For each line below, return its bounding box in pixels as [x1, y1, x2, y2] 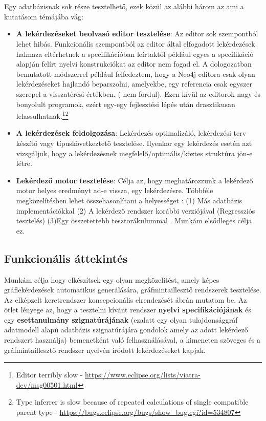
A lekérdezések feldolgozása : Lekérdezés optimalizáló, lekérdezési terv [16, 128, 247, 138]
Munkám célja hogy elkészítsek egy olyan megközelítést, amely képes [4, 274, 219, 285]
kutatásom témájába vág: [4, 11, 83, 22]
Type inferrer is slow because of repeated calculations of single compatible [16, 396, 249, 407]
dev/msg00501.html [16, 379, 78, 390]
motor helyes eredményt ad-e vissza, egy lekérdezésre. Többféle [16, 185, 213, 196]
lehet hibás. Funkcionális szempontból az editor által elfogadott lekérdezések [16, 38, 255, 49]
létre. [16, 158, 32, 169]
